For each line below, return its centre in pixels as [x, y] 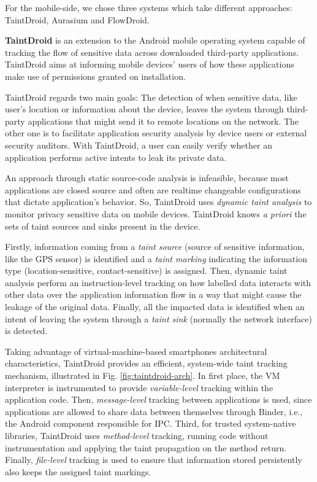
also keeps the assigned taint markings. [78, 471]
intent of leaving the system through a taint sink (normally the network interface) [158, 318]
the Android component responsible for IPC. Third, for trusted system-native [151, 423]
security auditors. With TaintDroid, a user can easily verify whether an [139, 145]
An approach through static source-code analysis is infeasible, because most [147, 178]
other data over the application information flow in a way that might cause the [153, 294]
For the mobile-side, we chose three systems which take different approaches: [149, 7]
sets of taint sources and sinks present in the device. [103, 226]
